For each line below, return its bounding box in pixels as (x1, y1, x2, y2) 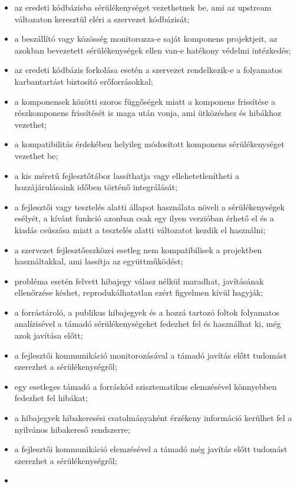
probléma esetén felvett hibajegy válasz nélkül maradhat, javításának (14, 274, 264, 287)
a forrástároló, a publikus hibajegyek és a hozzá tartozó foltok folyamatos (14, 306, 280, 318)
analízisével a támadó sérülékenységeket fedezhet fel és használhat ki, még (14, 317, 281, 330)
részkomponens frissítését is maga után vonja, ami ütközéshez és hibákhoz (14, 107, 282, 119)
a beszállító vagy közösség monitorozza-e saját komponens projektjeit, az (14, 32, 278, 45)
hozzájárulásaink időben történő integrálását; (14, 181, 177, 193)
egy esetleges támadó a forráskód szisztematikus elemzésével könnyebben (14, 380, 277, 392)
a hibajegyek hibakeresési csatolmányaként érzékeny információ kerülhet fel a (14, 412, 292, 424)
